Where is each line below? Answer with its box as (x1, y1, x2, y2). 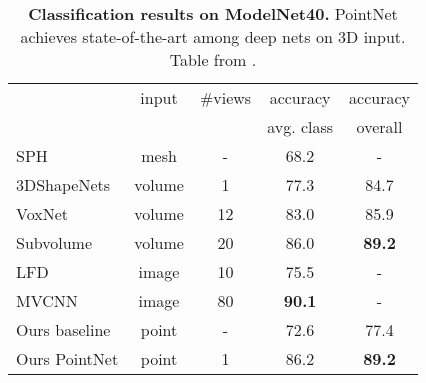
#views (199, 86, 252, 109)
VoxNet (16, 202, 69, 225)
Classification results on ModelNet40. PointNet (28, 2, 398, 25)
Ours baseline (16, 318, 111, 341)
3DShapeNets (16, 173, 111, 196)
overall (356, 115, 403, 138)
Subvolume (16, 231, 93, 254)
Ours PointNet (16, 347, 119, 370)
